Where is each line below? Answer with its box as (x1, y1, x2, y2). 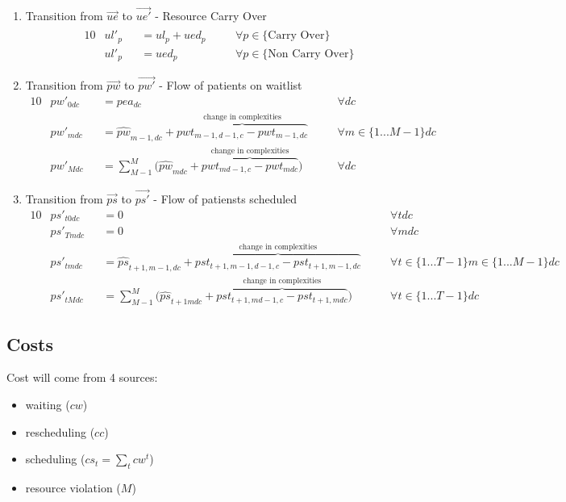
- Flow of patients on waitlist (159, 77, 302, 94)
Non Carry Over (268, 48, 349, 60)
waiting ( (25, 395, 70, 412)
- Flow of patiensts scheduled (153, 190, 298, 207)
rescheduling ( (25, 423, 95, 440)
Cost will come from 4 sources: (6, 369, 158, 386)
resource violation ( (25, 479, 121, 496)
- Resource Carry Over (155, 7, 267, 24)
